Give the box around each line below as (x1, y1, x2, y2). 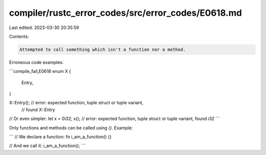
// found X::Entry (21, 106, 55, 113)
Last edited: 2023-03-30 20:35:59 (9, 25, 79, 31)
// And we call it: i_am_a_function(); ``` (9, 143, 86, 149)
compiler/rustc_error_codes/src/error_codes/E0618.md (9, 7, 242, 18)
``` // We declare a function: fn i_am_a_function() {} (9, 134, 112, 140)
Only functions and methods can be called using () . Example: (9, 124, 133, 130)
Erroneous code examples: (9, 59, 64, 65)
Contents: (9, 33, 29, 39)
